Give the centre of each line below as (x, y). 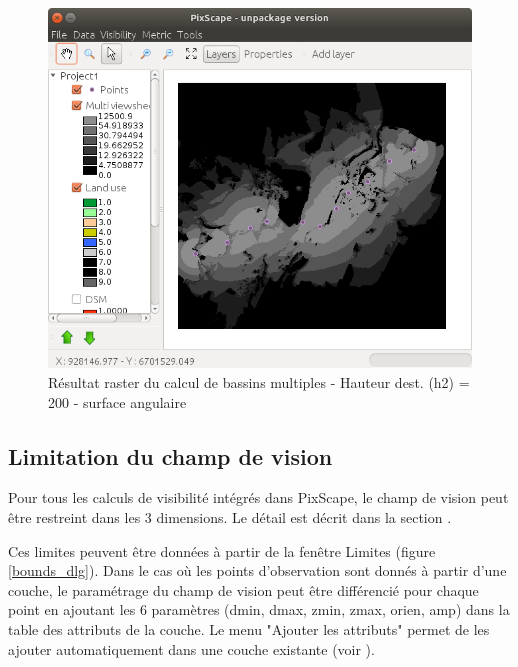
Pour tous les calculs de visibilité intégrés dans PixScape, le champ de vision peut (258, 497)
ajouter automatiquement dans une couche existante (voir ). (191, 648)
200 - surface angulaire (117, 401)
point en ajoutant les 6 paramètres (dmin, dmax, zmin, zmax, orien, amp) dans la (259, 609)
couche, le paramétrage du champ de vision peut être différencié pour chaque (243, 589)
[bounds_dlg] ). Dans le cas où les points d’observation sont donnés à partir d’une (257, 570)
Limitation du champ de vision (170, 455)
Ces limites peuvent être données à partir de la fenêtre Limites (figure (222, 550)
